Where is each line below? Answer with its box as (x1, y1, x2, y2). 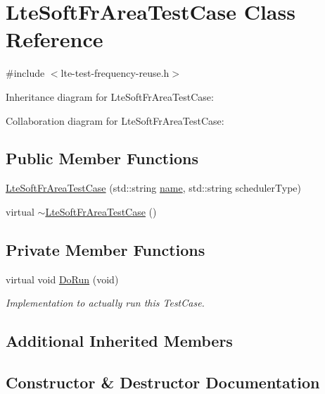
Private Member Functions (6, 238, 205, 260)
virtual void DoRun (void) (6, 271, 119, 286)
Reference (6, 25, 103, 54)
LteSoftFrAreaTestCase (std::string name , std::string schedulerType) (6, 180, 301, 195)
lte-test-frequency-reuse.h (60, 66, 170, 80)
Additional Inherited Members (6, 330, 233, 352)
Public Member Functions (6, 147, 198, 169)
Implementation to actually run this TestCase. (6, 295, 205, 310)
